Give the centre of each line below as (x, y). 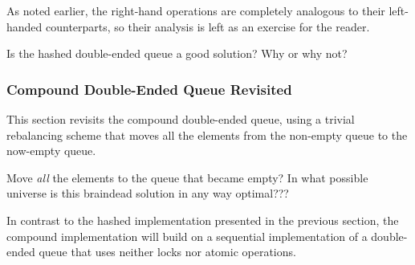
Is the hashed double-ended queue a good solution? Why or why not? (177, 53)
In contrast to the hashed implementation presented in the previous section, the (203, 220)
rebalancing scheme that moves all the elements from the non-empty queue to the (207, 135)
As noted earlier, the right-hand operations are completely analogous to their (196, 10)
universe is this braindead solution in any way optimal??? (148, 193)
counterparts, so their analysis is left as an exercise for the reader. (208, 26)
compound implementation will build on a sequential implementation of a (187, 236)
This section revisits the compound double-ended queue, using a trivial (181, 119)
